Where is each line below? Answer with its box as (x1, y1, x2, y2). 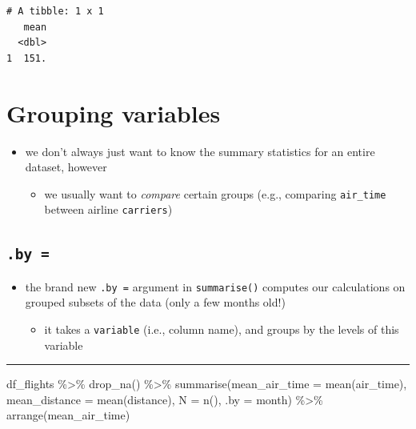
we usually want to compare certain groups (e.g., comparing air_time (44, 185, 386, 202)
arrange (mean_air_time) (6, 407, 130, 423)
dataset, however (25, 158, 107, 175)
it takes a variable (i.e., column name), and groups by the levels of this (44, 321, 399, 338)
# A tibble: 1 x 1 (6, 6, 104, 17)
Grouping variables (6, 96, 221, 129)
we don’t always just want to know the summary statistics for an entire (25, 142, 375, 159)
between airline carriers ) (44, 201, 173, 218)
